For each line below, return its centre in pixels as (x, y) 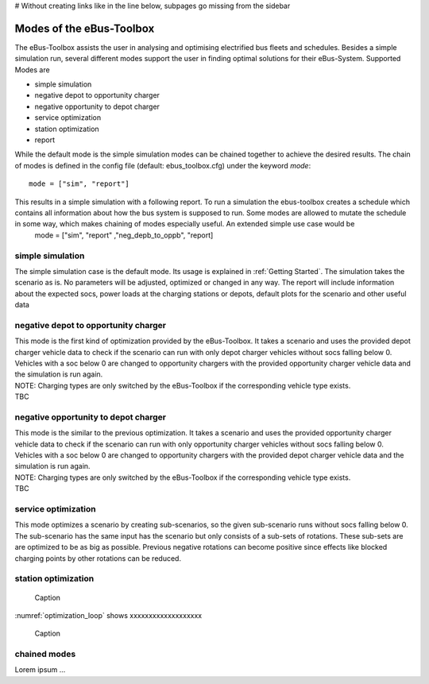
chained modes (45, 654)
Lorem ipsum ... (40, 670)
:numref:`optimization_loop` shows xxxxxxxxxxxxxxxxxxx (108, 615)
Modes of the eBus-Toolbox (85, 28)
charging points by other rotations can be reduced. (98, 558)
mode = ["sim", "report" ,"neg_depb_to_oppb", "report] (124, 235)
